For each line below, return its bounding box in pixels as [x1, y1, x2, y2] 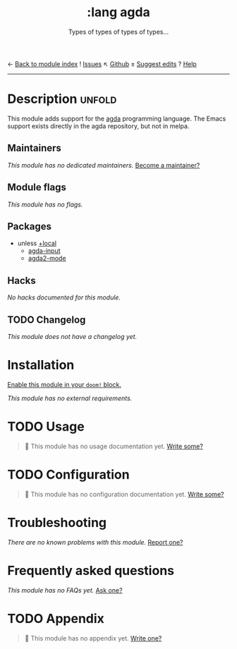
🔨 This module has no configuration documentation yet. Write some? [24, 490, 224, 498]
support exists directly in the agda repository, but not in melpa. [7, 121, 190, 130]
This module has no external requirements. [7, 394, 133, 402]
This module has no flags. [7, 200, 83, 209]
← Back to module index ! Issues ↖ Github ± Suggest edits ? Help [7, 59, 197, 68]
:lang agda [87, 4, 150, 20]
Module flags [7, 181, 67, 194]
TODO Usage [7, 419, 85, 435]
